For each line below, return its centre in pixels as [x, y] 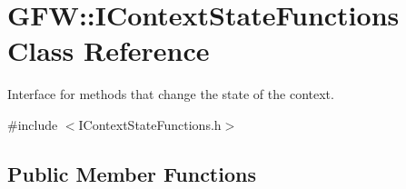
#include [33, 124]
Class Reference [109, 50]
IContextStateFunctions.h [150, 124]
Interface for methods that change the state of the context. [171, 94]
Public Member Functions [132, 173]
